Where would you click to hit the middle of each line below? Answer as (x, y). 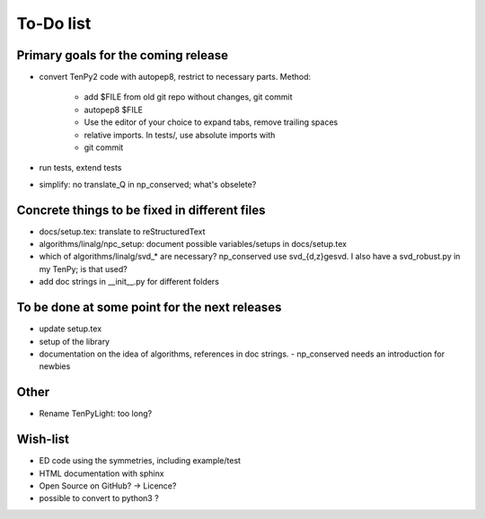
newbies (55, 366)
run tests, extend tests (80, 168)
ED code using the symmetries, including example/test (140, 461)
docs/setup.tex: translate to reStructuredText (122, 231)
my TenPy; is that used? (83, 268)
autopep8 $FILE (114, 110)
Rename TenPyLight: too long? (96, 414)
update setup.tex (71, 329)
